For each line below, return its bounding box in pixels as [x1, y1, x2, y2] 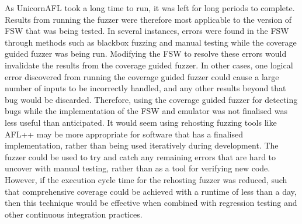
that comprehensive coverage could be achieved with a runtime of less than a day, [5, 185, 297, 197]
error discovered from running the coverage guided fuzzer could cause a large [5, 70, 279, 82]
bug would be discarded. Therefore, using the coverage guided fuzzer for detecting [5, 93, 298, 105]
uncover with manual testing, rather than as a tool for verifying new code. [5, 162, 270, 174]
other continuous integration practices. [5, 208, 143, 220]
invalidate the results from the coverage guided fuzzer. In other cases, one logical [5, 58, 293, 71]
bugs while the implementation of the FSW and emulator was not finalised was [5, 105, 287, 117]
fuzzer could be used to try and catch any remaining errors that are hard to [5, 150, 276, 163]
